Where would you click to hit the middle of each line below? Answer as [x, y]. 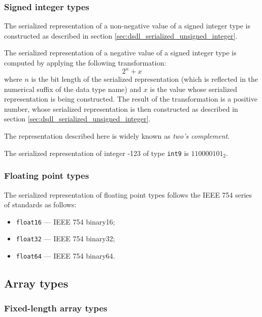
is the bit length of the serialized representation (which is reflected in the [145, 79]
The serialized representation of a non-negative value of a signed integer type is [127, 26]
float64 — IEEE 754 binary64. [65, 256]
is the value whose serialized [194, 89]
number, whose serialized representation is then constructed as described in [121, 108]
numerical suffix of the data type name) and [73, 89]
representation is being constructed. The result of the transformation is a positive [131, 99]
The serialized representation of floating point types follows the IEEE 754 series [128, 194]
